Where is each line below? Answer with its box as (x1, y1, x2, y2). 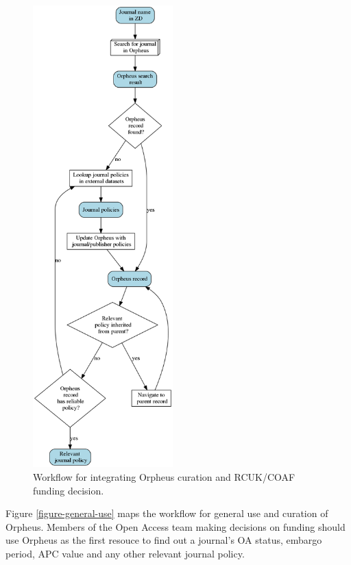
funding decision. (33, 483, 104, 497)
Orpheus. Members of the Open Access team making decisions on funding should (5, 519, 346, 533)
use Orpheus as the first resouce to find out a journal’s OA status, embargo (5, 533, 322, 547)
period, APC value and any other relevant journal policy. (5, 546, 245, 560)
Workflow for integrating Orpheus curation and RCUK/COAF (33, 470, 295, 484)
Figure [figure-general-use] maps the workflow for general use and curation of (5, 506, 328, 520)
